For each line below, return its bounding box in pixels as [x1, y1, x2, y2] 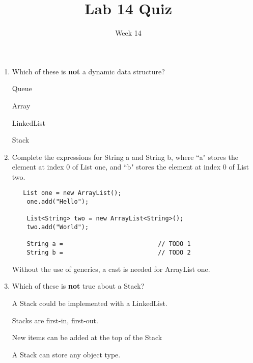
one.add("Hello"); [26, 198, 89, 206]
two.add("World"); [26, 224, 89, 231]
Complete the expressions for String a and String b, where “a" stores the [12, 151, 238, 162]
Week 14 [115, 27, 142, 38]
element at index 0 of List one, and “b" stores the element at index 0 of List [12, 161, 249, 172]
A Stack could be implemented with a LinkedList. [12, 297, 167, 308]
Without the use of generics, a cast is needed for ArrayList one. [12, 263, 210, 274]
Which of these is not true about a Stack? [12, 281, 145, 291]
